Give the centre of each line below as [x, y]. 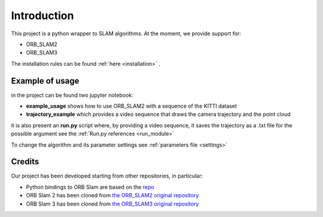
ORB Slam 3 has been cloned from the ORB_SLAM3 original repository [112, 204]
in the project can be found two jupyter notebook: [72, 95]
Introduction [42, 16]
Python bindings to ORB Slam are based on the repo [90, 187]
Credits [25, 162]
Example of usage [45, 81]
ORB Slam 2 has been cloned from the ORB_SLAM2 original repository [112, 195]
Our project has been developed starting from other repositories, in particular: [107, 176]
